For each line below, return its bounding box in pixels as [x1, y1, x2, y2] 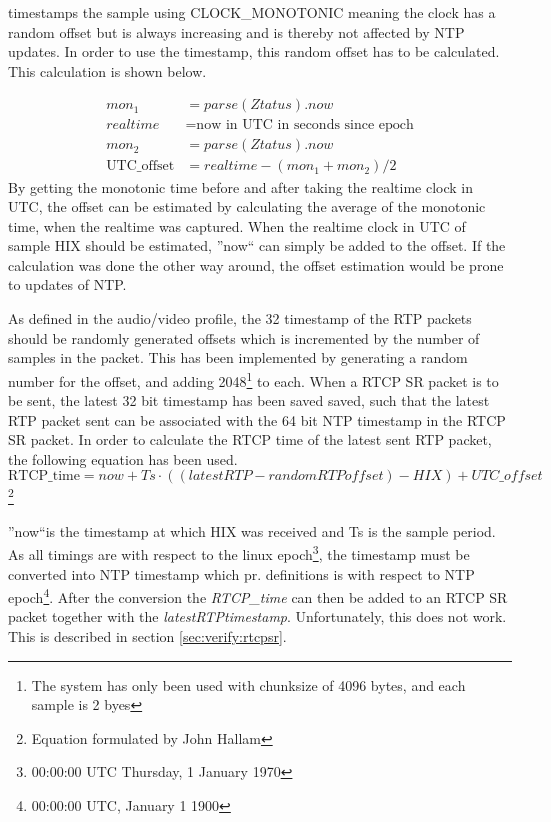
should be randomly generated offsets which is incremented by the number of [8, 327, 480, 348]
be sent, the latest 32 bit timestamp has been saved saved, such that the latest [8, 390, 490, 411]
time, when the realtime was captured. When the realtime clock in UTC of [8, 215, 466, 236]
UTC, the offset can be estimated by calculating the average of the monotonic [8, 196, 486, 217]
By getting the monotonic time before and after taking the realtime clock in [8, 176, 474, 197]
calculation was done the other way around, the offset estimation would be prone [8, 254, 504, 275]
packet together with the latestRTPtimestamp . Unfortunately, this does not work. [8, 606, 507, 627]
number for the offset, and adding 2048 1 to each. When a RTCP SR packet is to [8, 367, 499, 391]
